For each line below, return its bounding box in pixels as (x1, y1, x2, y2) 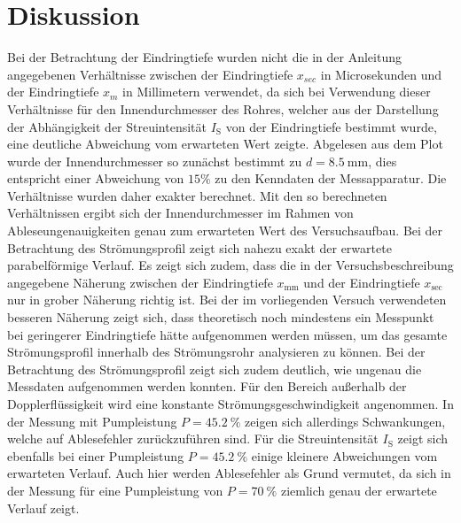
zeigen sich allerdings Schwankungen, (245, 411, 446, 430)
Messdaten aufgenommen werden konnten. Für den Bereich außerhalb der (7, 377, 407, 396)
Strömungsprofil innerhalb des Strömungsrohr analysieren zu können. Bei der (7, 342, 426, 361)
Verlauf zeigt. (7, 498, 80, 517)
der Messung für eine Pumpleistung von (7, 481, 223, 499)
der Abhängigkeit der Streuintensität (7, 117, 207, 135)
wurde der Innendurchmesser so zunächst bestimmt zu (7, 151, 302, 170)
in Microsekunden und (320, 65, 442, 83)
